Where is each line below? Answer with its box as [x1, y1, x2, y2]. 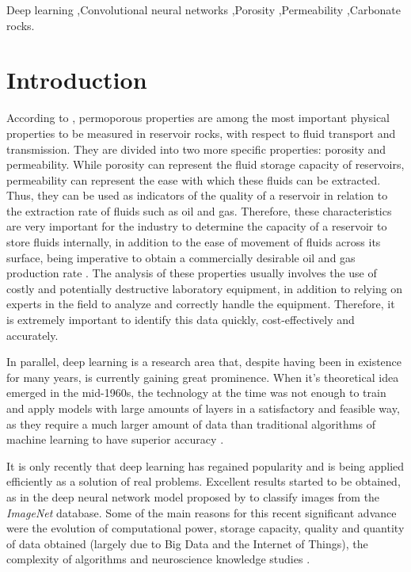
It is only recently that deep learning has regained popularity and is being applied [6, 457, 405, 474]
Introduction [6, 63, 147, 96]
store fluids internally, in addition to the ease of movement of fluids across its [6, 234, 381, 250]
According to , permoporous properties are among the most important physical [6, 109, 390, 126]
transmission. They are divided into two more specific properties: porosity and [6, 140, 386, 157]
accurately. [6, 326, 59, 343]
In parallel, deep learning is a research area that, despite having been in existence [6, 353, 402, 370]
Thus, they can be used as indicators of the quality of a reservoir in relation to [6, 187, 388, 204]
